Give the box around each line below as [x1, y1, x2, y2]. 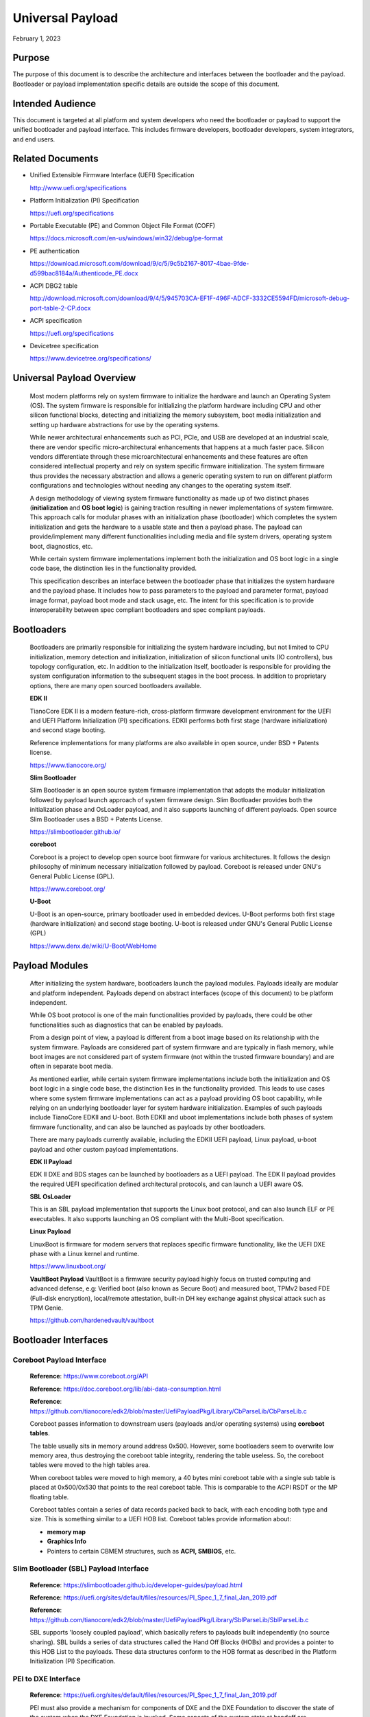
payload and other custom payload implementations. [29, 1145, 179, 1153]
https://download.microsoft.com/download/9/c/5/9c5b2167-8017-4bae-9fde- [29, 260, 249, 268]
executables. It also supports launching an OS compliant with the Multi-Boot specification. [29, 1214, 284, 1223]
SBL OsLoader [29, 1192, 71, 1201]
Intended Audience [12, 98, 97, 109]
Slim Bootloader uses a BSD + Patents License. [29, 815, 163, 823]
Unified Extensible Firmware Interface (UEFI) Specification [29, 171, 195, 179]
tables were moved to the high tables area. [29, 1461, 151, 1469]
